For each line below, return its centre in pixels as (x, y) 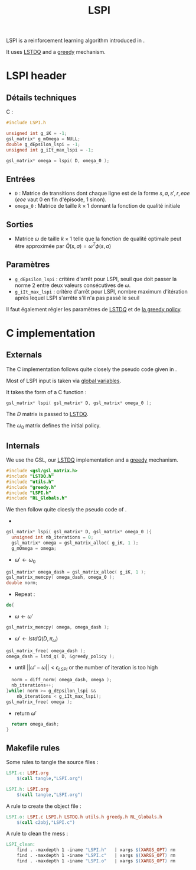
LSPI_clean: (21, 845)
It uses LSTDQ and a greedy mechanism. (56, 52)
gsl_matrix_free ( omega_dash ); (46, 651)
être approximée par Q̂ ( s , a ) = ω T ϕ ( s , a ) (63, 245)
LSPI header (36, 76)
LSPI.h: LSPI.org (27, 789)
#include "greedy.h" (32, 487)
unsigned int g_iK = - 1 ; (37, 134)
